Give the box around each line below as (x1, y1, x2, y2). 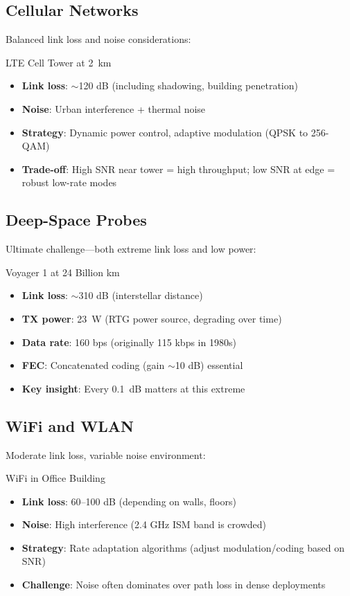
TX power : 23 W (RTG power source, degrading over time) (21, 311, 282, 325)
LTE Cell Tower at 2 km (6, 55, 112, 69)
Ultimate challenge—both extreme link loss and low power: (6, 242, 256, 256)
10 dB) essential (175, 358, 243, 372)
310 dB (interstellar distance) (78, 288, 203, 302)
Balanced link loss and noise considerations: (6, 32, 191, 46)
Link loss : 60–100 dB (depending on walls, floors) (21, 494, 236, 508)
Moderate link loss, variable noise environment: (6, 447, 206, 462)
